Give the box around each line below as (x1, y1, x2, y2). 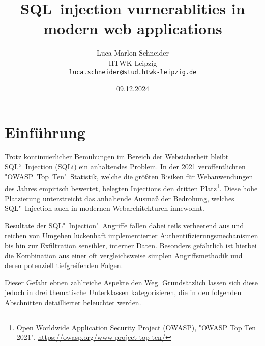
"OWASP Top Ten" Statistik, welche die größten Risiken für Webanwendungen (5, 171, 253, 181)
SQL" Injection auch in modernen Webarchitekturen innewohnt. (5, 203, 204, 214)
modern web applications (43, 18, 222, 39)
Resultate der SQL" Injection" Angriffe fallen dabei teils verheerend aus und (5, 220, 244, 230)
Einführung (5, 121, 85, 142)
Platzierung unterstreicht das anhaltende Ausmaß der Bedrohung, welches (5, 193, 234, 203)
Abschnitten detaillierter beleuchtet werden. (5, 297, 141, 308)
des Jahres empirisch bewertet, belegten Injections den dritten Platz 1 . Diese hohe (5, 181, 258, 194)
